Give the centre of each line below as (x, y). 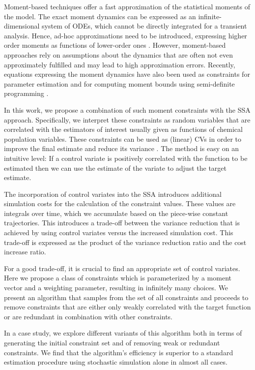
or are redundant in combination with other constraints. (88, 316)
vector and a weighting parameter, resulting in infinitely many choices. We (116, 288)
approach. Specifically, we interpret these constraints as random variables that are (127, 119)
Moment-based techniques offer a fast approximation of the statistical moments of (127, 6)
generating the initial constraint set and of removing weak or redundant (112, 342)
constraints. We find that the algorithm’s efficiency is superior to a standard (119, 352)
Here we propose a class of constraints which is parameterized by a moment (118, 278)
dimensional (22, 26)
